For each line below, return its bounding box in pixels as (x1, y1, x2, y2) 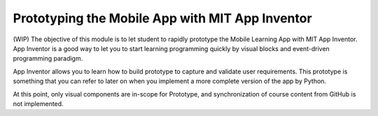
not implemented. (13, 99, 64, 108)
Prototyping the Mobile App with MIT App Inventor (13, 10, 312, 26)
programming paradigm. (13, 55, 83, 63)
